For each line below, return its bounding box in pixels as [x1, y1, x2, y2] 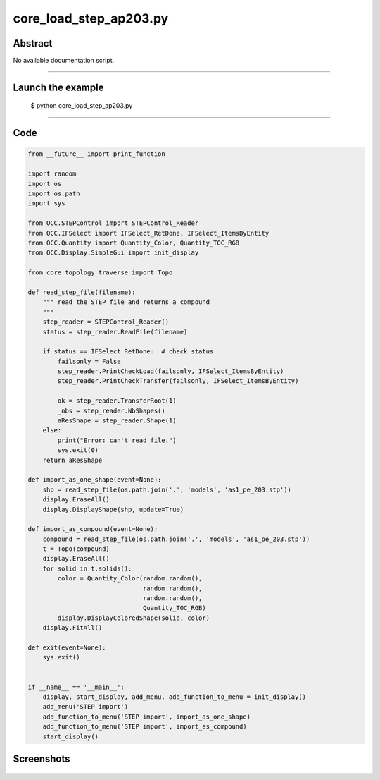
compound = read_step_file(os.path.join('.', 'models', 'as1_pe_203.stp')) [42, 535, 310, 543]
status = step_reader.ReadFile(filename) [42, 328, 188, 336]
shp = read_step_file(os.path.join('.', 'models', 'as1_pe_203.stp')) [42, 485, 292, 494]
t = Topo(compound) [42, 545, 110, 553]
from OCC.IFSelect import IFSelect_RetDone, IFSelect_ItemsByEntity [27, 229, 270, 237]
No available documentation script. [13, 56, 115, 65]
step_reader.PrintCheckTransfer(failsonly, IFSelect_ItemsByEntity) [57, 377, 299, 385]
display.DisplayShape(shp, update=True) [42, 505, 184, 513]
